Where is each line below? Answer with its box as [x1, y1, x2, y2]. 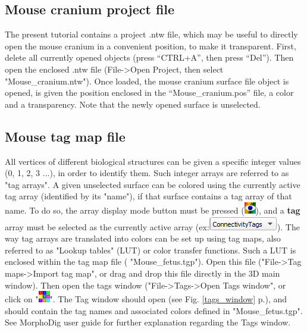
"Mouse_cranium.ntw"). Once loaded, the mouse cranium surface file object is [5, 74, 289, 87]
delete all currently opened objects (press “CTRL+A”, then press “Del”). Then [5, 51, 294, 64]
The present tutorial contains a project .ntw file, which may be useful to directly [5, 28, 298, 40]
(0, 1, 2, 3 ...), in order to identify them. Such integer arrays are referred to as [5, 167, 289, 179]
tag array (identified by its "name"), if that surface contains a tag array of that [5, 190, 292, 202]
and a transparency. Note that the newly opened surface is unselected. [5, 98, 261, 110]
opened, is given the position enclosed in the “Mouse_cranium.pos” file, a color [5, 86, 294, 99]
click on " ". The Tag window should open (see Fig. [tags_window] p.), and [5, 293, 287, 305]
